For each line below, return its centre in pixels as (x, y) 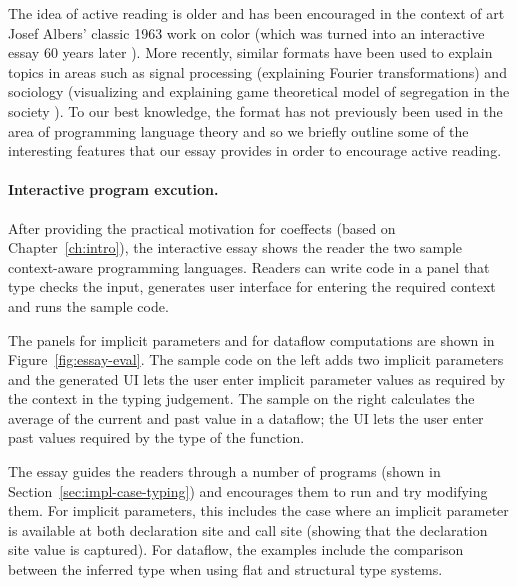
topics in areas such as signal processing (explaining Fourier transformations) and (257, 71)
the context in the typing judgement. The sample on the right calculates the (241, 398)
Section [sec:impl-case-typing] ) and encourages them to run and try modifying (248, 490)
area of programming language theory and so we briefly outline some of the (238, 130)
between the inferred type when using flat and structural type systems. (225, 569)
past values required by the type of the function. (156, 437)
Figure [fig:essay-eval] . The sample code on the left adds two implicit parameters (256, 359)
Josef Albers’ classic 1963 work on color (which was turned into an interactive (246, 32)
